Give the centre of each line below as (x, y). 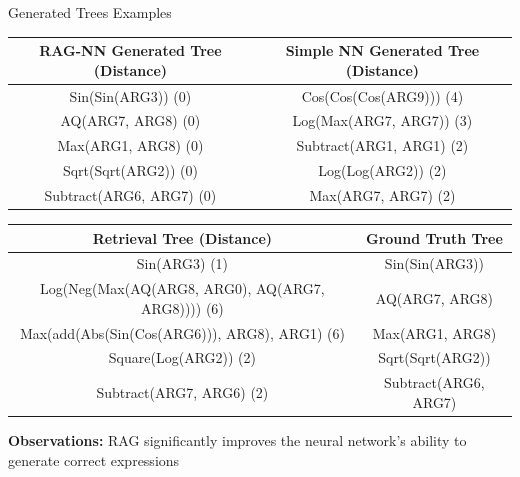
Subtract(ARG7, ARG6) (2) (182, 392)
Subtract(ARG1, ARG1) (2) (382, 145)
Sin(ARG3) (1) (182, 263)
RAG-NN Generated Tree (130, 50)
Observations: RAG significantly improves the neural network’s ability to (237, 440)
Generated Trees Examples (90, 12)
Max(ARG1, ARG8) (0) (130, 145)
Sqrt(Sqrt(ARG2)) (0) (130, 170)
